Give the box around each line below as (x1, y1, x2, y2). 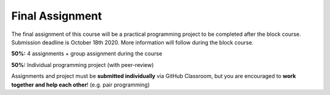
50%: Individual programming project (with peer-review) (11, 61, 154, 68)
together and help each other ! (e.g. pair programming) (11, 81, 150, 88)
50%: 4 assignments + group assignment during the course (11, 50, 163, 57)
